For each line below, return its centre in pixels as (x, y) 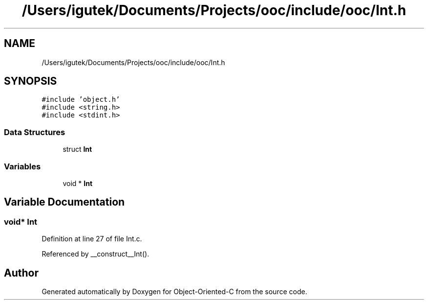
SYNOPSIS (31, 81)
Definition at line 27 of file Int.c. (92, 239)
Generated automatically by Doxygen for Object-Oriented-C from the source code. (174, 292)
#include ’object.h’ (81, 100)
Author (21, 273)
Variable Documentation (64, 202)
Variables (22, 166)
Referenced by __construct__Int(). (96, 254)
